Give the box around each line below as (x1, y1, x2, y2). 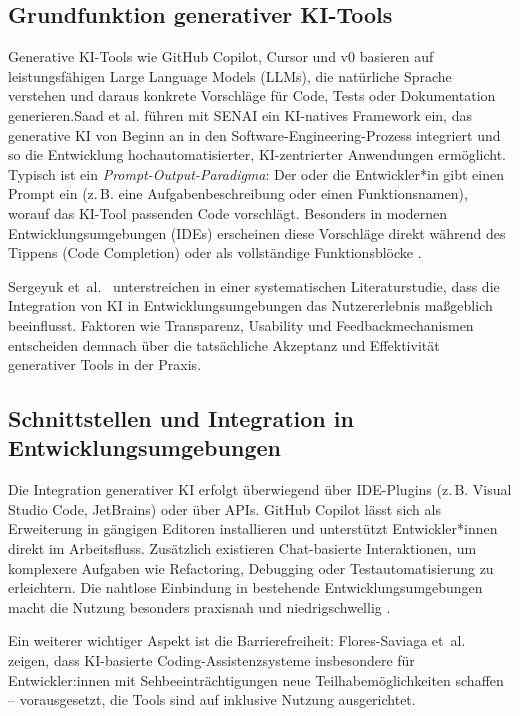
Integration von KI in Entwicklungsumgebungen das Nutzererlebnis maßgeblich (8, 295, 493, 316)
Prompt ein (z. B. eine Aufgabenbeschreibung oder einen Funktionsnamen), (8, 183, 468, 204)
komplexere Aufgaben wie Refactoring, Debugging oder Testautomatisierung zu (8, 557, 494, 578)
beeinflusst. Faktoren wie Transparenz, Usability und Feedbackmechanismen (8, 314, 474, 335)
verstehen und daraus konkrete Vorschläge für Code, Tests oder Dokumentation (8, 85, 496, 106)
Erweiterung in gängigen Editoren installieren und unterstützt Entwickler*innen (8, 518, 498, 539)
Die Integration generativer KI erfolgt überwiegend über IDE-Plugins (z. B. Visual (8, 479, 512, 500)
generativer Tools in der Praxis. (8, 354, 202, 375)
